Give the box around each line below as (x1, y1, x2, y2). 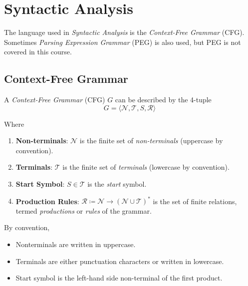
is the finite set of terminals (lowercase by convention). (62, 162, 230, 172)
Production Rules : (15, 196, 79, 206)
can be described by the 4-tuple (115, 94, 212, 105)
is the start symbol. (87, 179, 147, 189)
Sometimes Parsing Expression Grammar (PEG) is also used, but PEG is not (4, 36, 241, 47)
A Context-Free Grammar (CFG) (4, 94, 105, 105)
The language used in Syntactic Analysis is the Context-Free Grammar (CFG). (4, 27, 245, 37)
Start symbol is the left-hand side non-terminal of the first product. (15, 273, 223, 283)
